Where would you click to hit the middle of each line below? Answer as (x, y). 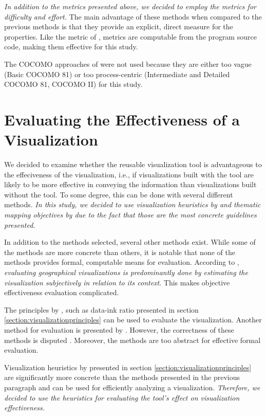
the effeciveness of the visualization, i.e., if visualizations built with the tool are (129, 174)
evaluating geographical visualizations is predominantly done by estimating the (126, 272)
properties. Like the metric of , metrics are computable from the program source (130, 36)
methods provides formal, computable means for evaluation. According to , (122, 262)
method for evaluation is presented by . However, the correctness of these (119, 329)
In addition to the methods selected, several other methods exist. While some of (130, 242)
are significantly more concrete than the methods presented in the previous (122, 377)
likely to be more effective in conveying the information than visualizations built (130, 184)
